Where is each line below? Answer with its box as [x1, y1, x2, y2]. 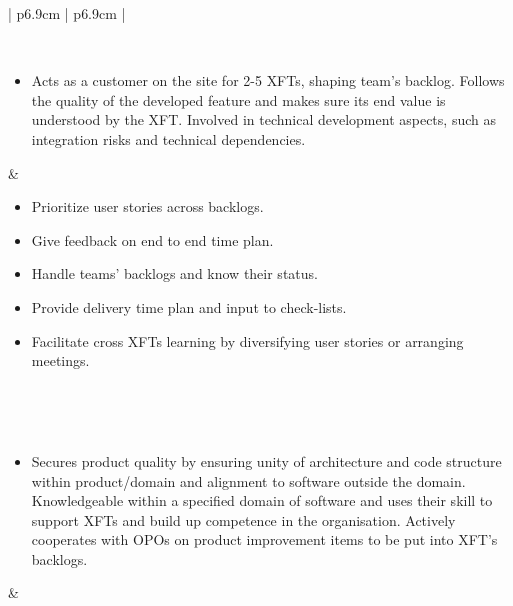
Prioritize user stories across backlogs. [31, 196, 264, 217]
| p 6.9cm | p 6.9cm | [8, 3, 126, 23]
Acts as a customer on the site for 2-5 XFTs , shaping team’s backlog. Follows [31, 70, 505, 91]
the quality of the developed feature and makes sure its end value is [31, 89, 446, 110]
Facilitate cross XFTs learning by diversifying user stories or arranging [31, 330, 464, 351]
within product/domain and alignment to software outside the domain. [31, 470, 466, 491]
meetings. [31, 350, 90, 371]
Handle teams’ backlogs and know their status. [31, 263, 318, 284]
